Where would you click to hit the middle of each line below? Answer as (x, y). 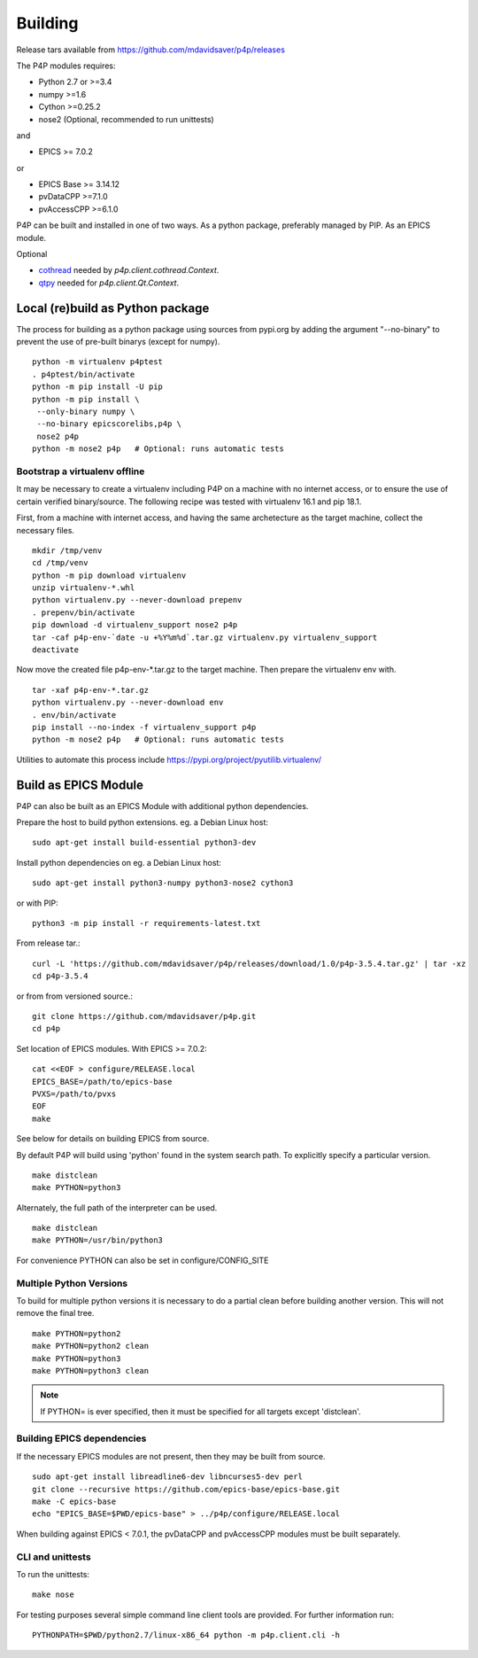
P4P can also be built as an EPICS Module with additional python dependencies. (162, 806)
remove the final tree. (55, 1313)
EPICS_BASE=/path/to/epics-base (102, 1082)
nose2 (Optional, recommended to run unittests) (126, 119)
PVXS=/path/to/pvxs (74, 1094)
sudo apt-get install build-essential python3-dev (144, 843)
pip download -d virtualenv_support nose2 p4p (135, 625)
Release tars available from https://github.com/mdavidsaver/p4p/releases (150, 50)
